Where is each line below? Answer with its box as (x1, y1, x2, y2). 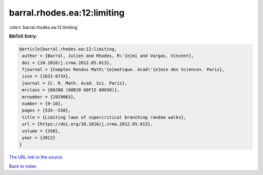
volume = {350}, (22, 128, 61, 134)
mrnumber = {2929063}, (22, 94, 76, 99)
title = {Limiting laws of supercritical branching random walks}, (22, 115, 187, 120)
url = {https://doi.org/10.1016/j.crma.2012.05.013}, (22, 121, 153, 127)
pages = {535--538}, (22, 108, 71, 113)
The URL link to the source (9, 154, 63, 160)
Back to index (9, 163, 37, 169)
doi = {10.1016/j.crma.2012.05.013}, (22, 60, 112, 65)
